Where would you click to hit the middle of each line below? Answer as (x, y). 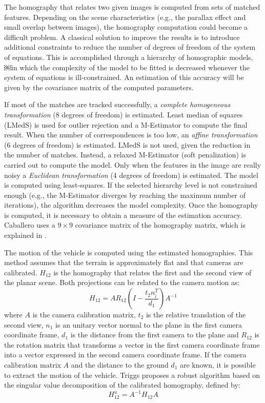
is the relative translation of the (196, 315)
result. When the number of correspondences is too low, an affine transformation (131, 135)
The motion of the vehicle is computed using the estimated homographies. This (129, 252)
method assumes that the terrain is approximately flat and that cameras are (124, 262)
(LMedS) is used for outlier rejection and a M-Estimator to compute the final (126, 124)
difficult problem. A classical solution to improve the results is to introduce (122, 37)
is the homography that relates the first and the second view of (152, 272)
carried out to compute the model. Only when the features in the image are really (133, 164)
